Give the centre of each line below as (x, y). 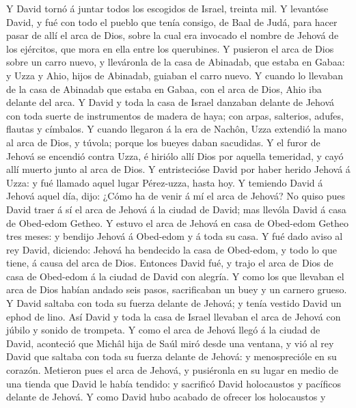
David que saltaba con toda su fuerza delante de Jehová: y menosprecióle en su (172, 356)
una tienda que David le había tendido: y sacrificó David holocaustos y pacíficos (174, 383)
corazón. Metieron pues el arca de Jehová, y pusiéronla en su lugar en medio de (172, 370)
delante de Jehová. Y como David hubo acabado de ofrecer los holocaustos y (166, 397)
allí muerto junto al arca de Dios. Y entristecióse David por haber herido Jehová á (178, 169)
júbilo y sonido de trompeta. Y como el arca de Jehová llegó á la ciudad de (163, 330)
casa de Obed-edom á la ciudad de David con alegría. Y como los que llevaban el (175, 276)
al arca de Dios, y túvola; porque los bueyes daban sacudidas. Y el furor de (163, 142)
